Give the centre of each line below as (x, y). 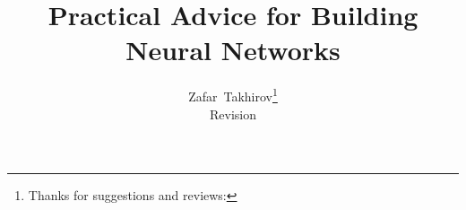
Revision (233, 114)
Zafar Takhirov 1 (233, 95)
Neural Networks (233, 50)
